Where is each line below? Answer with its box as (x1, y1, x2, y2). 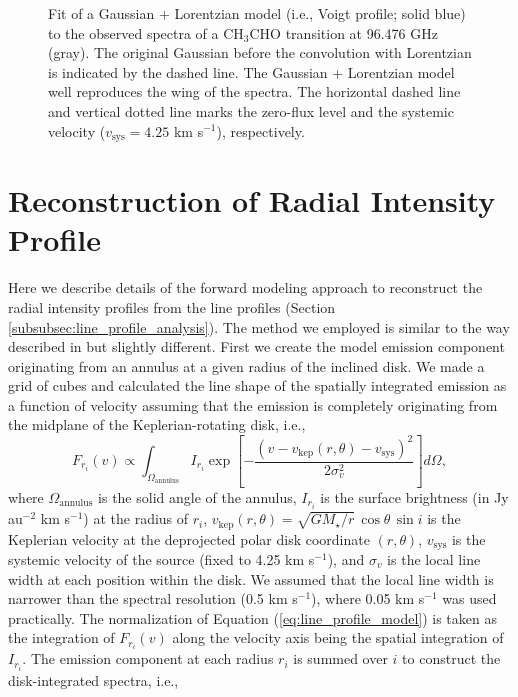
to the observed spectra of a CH (48, 22, 244, 43)
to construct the (402, 648, 501, 669)
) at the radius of (83, 508, 189, 529)
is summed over (293, 648, 388, 669)
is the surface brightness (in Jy (320, 486, 509, 507)
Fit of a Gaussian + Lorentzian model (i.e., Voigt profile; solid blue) (48, 3, 466, 23)
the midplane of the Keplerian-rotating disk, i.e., (8, 414, 306, 435)
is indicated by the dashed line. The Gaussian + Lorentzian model (48, 61, 455, 82)
